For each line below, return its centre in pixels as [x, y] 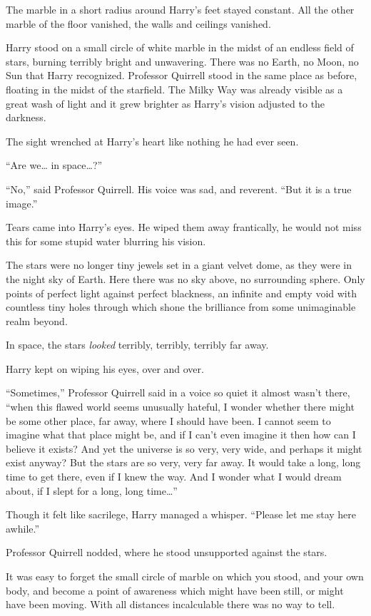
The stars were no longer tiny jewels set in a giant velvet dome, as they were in [179, 265]
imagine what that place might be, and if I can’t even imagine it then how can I [181, 435]
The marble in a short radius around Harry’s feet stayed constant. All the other [180, 9]
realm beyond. [37, 320]
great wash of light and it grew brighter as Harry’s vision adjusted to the [166, 103]
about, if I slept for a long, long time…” [92, 490]
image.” [22, 203]
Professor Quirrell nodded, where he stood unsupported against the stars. [167, 552]
